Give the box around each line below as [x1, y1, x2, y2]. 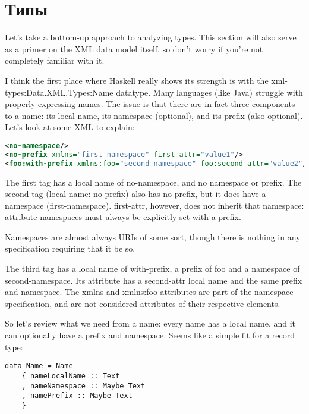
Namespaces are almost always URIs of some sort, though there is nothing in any [5, 230, 301, 243]
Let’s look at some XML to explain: [5, 121, 135, 133]
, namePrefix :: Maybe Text [21, 391, 133, 400]
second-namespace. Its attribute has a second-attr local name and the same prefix [5, 274, 302, 286]
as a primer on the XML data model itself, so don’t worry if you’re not [5, 42, 263, 55]
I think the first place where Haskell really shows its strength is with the [5, 74, 269, 86]
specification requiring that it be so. [5, 242, 135, 255]
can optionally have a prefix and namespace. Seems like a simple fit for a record [5, 329, 295, 341]
